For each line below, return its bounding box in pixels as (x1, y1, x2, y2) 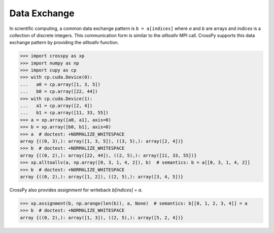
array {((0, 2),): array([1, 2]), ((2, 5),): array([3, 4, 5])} (20, 174, 184, 180)
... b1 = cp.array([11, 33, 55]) (20, 110, 109, 116)
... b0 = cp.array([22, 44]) (20, 89, 98, 94)
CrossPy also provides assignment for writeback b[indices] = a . (9, 187, 143, 193)
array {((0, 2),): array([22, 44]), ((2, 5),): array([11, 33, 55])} (20, 152, 197, 158)
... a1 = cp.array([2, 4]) (20, 103, 93, 109)
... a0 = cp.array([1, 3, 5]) (20, 81, 101, 87)
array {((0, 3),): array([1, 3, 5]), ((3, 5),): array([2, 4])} (20, 139, 184, 144)
